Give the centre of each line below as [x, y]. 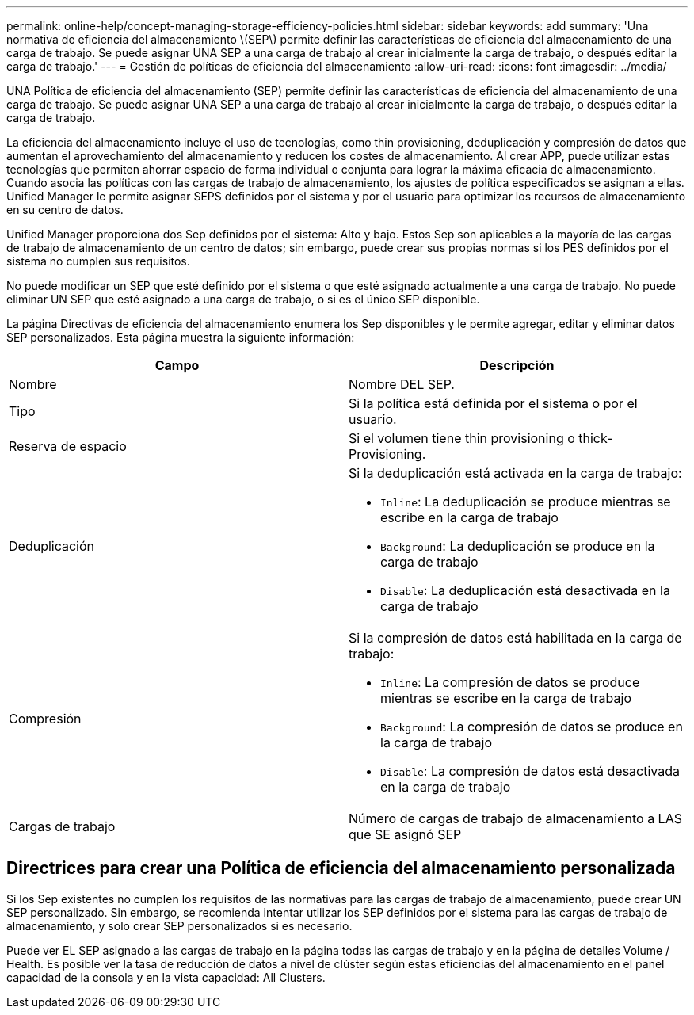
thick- [596, 438]
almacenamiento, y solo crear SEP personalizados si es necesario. [179, 925]
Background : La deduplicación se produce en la [518, 546]
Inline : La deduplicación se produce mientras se [526, 502]
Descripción [517, 365]
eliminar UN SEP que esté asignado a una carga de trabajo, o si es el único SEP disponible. [243, 299]
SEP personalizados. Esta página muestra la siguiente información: [181, 337]
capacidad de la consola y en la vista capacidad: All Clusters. [166, 977]
